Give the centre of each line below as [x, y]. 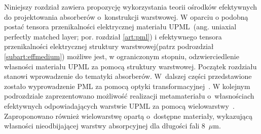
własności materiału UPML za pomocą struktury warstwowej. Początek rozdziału [130, 66]
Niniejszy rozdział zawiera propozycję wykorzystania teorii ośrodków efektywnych [131, 7]
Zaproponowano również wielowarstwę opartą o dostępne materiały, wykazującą [128, 116]
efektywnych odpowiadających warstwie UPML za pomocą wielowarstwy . [119, 105]
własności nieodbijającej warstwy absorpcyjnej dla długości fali [102, 126]
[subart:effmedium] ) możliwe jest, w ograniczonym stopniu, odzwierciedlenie [122, 56]
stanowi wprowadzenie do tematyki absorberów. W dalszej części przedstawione [128, 76]
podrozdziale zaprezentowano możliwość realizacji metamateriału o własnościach [129, 96]
